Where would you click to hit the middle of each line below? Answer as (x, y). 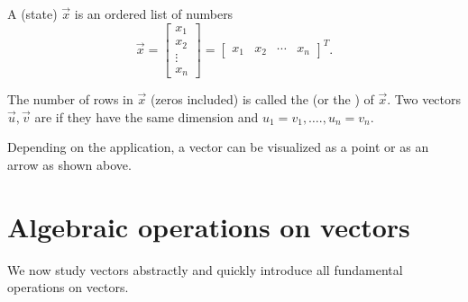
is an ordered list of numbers (154, 13)
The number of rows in (70, 99)
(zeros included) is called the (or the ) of (262, 99)
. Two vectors (424, 99)
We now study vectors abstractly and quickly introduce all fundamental (205, 269)
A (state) (32, 13)
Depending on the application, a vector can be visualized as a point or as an (218, 147)
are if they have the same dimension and (147, 116)
